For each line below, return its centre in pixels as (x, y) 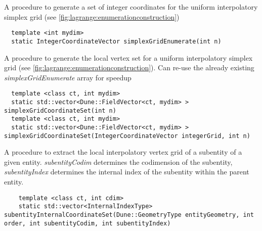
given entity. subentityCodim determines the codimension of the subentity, (118, 161)
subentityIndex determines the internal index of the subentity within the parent (127, 172)
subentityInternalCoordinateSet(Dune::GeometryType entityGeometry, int (129, 215)
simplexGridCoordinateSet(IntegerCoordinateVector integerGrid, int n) (127, 136)
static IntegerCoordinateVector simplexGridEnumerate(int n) (116, 41)
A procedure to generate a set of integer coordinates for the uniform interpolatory (131, 7)
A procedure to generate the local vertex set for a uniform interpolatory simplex (128, 57)
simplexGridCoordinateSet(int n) (60, 110)
